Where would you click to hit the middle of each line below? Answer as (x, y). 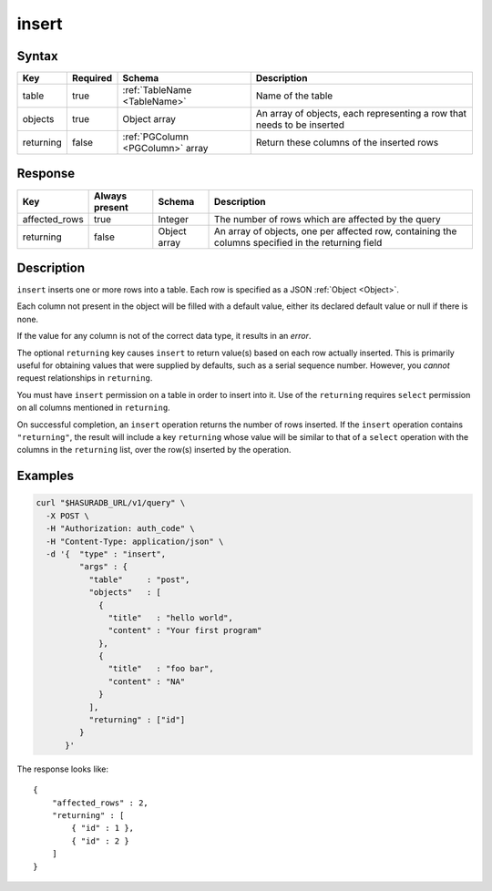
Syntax (37, 56)
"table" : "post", (139, 579)
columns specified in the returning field (298, 242)
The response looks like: (63, 769)
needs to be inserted (300, 125)
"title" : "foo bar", (161, 669)
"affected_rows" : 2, (100, 803)
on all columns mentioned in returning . (93, 408)
